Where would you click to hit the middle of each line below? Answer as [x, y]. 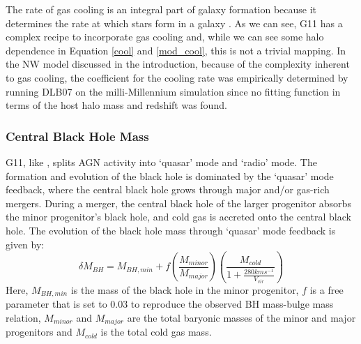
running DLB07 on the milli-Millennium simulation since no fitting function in [173, 91]
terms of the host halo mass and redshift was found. [116, 105]
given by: [25, 244]
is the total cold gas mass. [156, 332]
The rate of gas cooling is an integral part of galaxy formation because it [161, 9]
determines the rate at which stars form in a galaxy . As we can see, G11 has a [174, 23]
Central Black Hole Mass [77, 136]
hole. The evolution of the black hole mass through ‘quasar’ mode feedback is [171, 230]
